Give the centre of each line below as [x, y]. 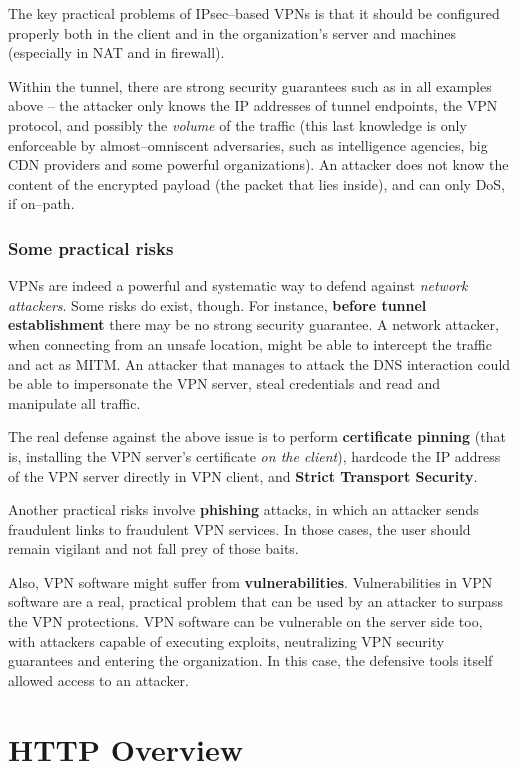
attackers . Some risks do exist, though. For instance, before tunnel [217, 304]
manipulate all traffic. [74, 402]
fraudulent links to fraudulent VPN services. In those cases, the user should [239, 528]
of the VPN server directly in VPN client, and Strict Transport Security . [243, 475]
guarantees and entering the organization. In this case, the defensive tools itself [250, 660]
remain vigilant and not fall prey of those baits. [153, 548]
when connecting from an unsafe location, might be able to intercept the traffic [250, 343]
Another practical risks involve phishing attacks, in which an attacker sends [243, 509]
